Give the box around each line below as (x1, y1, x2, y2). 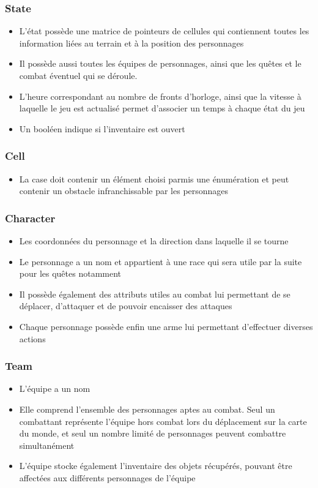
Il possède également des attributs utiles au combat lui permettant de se (19, 287, 290, 300)
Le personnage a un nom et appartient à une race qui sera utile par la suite (19, 255, 302, 268)
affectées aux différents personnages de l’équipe (19, 471, 196, 484)
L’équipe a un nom (19, 382, 91, 395)
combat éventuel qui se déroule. (19, 69, 138, 81)
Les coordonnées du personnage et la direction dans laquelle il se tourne (19, 235, 289, 247)
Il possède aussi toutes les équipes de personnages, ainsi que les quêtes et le (19, 57, 301, 70)
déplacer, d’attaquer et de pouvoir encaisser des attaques (19, 299, 232, 312)
